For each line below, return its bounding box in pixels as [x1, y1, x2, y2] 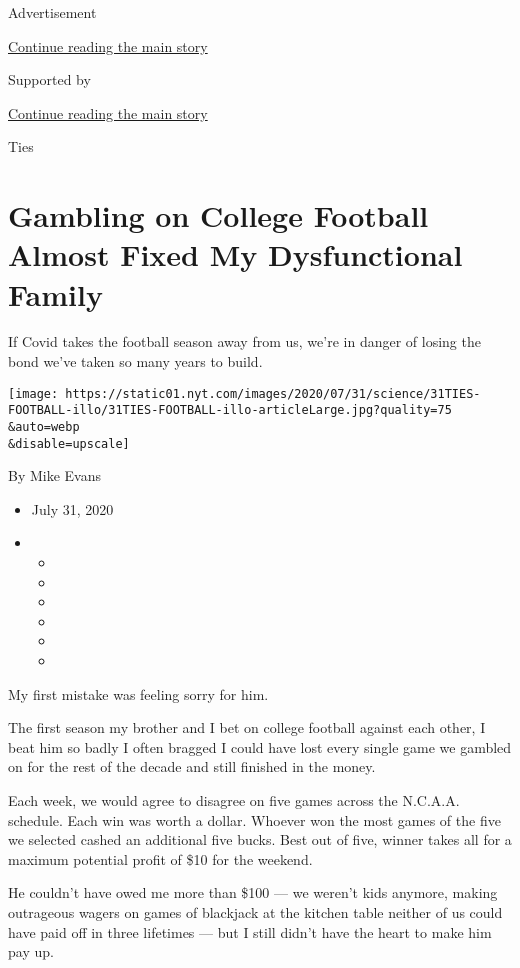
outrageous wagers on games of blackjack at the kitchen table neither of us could [8, 901, 503, 922]
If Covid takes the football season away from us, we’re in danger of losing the [8, 331, 481, 352]
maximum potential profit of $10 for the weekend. [8, 848, 313, 869]
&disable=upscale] [8, 436, 130, 451]
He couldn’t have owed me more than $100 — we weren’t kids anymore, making [8, 882, 498, 903]
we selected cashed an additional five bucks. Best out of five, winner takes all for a [8, 829, 512, 850]
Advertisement [8, 2, 97, 22]
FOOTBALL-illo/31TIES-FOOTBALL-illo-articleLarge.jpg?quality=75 [8, 403, 452, 418]
